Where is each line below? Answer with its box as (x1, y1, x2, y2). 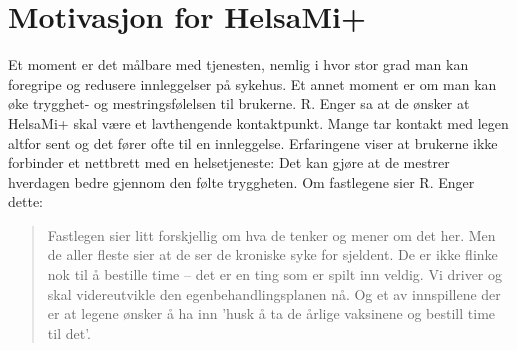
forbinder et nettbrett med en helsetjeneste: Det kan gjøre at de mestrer (8, 152, 450, 173)
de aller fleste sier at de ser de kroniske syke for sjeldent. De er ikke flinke (47, 244, 498, 265)
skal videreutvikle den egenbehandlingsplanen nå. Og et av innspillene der (47, 283, 501, 304)
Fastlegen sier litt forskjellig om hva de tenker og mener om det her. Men (47, 224, 496, 245)
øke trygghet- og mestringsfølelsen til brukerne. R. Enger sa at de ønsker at (8, 93, 470, 114)
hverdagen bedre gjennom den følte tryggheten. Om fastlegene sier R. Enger (8, 171, 475, 192)
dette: (8, 191, 43, 212)
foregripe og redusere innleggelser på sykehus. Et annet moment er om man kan (8, 73, 497, 94)
